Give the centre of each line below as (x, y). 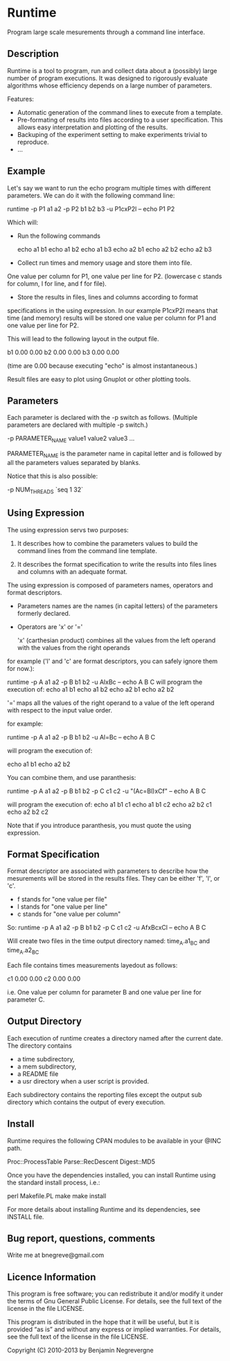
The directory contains (39, 1045)
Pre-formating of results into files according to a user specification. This (120, 120)
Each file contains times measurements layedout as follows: (92, 965)
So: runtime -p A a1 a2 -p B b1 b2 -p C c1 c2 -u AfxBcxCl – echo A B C (107, 928)
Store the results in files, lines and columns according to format (108, 297)
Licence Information (52, 1277)
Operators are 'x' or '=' (50, 626)
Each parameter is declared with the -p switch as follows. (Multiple (103, 418)
